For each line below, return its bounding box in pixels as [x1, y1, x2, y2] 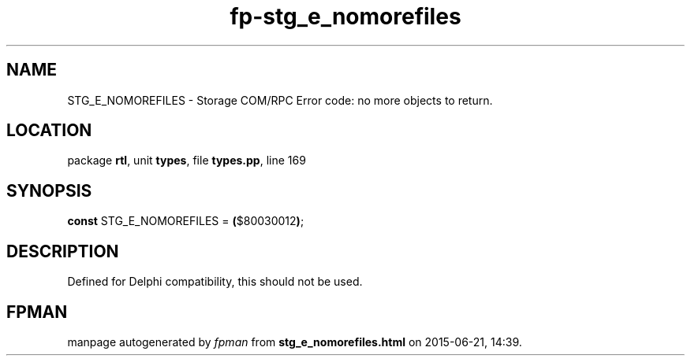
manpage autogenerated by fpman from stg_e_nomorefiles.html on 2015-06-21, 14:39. [67, 334, 522, 349]
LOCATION [6, 120, 92, 141]
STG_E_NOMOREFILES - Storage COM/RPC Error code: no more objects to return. [67, 93, 493, 107]
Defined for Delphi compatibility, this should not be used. [67, 275, 363, 289]
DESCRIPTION [6, 241, 119, 261]
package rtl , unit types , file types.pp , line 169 [67, 153, 306, 168]
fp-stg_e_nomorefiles [230, 3, 461, 30]
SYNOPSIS [6, 180, 92, 201]
